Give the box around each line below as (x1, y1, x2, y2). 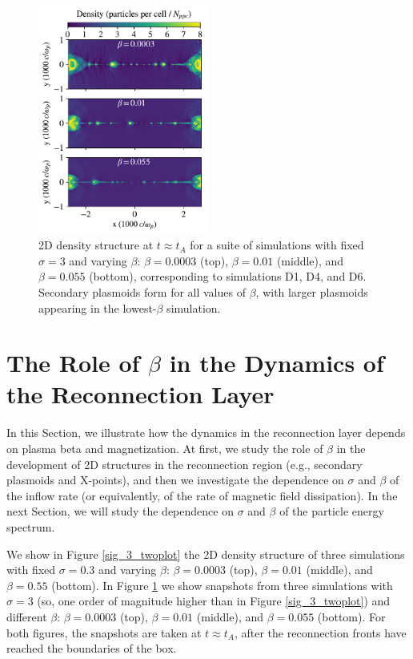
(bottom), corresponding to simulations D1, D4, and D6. (89, 268, 367, 285)
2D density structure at (38, 237, 154, 253)
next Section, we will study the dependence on (6, 503, 234, 520)
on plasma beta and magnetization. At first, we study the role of (6, 440, 323, 456)
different (6, 608, 47, 625)
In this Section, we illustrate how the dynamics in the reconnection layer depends (6, 424, 406, 441)
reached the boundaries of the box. (6, 640, 177, 657)
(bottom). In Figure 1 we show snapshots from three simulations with (51, 576, 393, 593)
